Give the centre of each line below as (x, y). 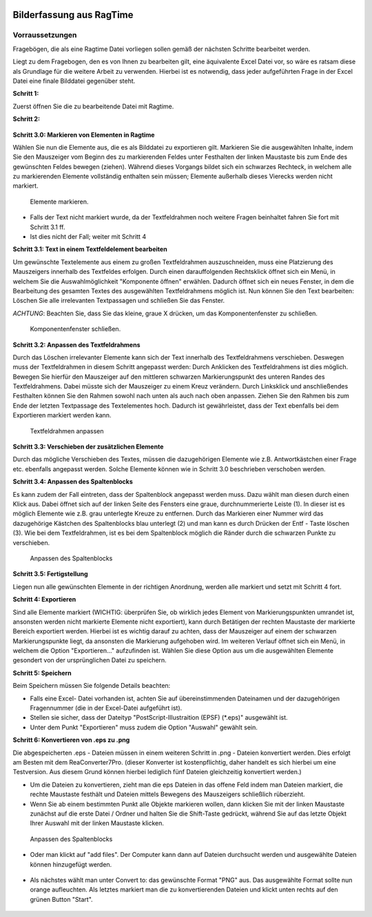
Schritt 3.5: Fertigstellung (51, 574)
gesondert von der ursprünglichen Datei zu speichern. (90, 660)
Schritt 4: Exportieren (44, 600)
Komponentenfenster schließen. (75, 329)
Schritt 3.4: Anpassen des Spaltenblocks (73, 482)
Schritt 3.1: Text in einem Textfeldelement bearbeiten (90, 249)
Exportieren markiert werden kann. (62, 415)
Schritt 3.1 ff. (48, 227)
